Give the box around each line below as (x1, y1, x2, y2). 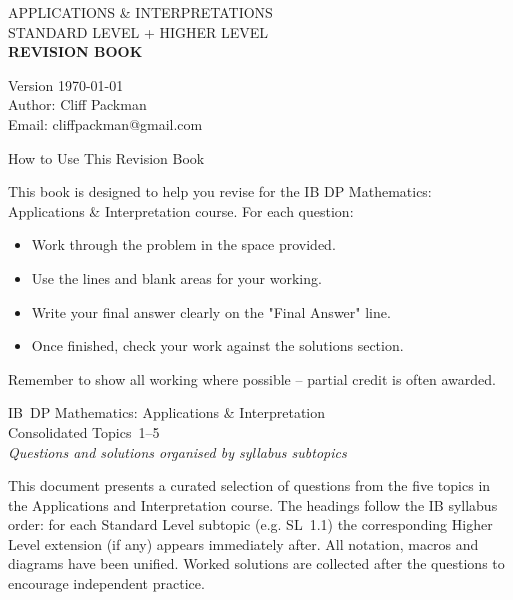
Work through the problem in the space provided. (31, 234, 336, 255)
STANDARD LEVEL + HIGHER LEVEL (8, 21, 269, 42)
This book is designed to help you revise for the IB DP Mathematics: (8, 181, 432, 202)
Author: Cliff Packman (8, 94, 147, 115)
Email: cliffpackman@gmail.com (8, 113, 203, 134)
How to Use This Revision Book (8, 147, 205, 168)
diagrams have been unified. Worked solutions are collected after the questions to (8, 553, 505, 574)
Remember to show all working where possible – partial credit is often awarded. (8, 368, 496, 389)
